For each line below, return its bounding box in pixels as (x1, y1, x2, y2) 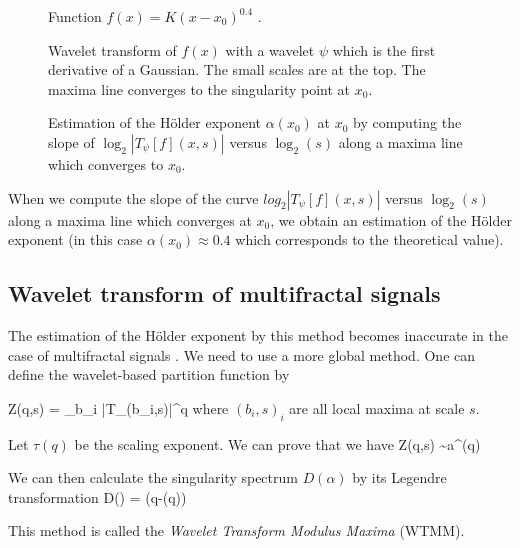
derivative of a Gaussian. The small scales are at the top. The (48, 59, 426, 80)
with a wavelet (225, 39, 315, 60)
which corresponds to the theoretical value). (235, 229, 504, 250)
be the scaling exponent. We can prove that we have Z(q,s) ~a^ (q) (74, 433, 481, 454)
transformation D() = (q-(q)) (8, 486, 187, 507)
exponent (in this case (8, 229, 143, 250)
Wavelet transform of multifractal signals (8, 278, 441, 309)
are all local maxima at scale (289, 397, 465, 418)
